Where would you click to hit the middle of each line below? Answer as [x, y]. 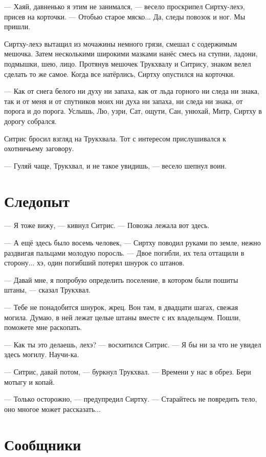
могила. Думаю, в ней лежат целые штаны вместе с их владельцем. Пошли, [123, 317]
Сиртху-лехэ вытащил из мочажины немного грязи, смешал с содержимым [121, 43]
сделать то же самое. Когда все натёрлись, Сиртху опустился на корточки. [120, 74]
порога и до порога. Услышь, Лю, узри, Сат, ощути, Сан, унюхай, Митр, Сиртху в [133, 111]
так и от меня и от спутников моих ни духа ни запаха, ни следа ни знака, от [124, 101]
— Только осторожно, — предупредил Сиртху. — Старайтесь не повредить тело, [131, 399]
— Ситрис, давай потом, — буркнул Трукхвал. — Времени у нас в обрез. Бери [128, 371]
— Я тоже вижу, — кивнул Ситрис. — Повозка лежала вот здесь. [107, 225]
